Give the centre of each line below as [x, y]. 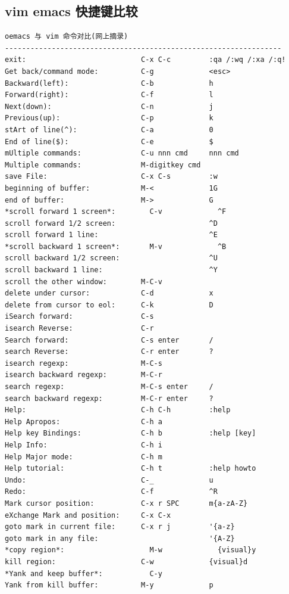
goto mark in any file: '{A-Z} [120, 538]
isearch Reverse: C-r [79, 329]
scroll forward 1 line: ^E [111, 235]
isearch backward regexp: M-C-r [84, 375]
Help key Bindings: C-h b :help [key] [131, 433]
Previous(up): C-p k [109, 118]
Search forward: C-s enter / [109, 340]
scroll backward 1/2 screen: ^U [111, 258]
